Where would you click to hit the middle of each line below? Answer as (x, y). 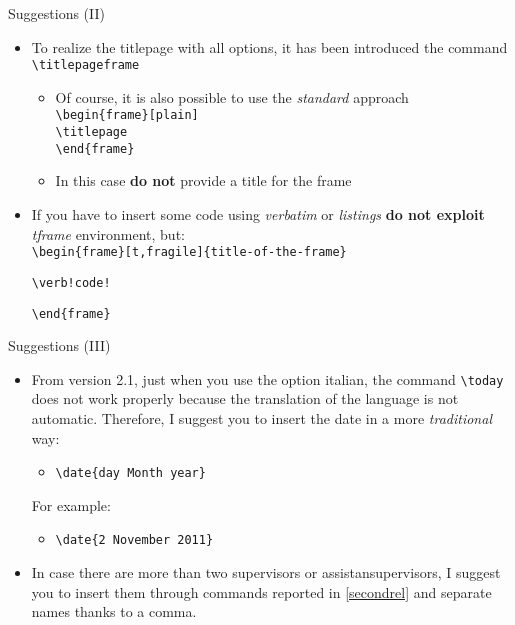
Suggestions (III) (59, 345)
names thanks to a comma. (114, 611)
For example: (71, 504)
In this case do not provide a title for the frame (203, 180)
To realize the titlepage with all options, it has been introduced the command (269, 46)
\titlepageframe (85, 65)
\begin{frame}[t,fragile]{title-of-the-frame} (189, 252)
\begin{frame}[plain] (127, 115)
